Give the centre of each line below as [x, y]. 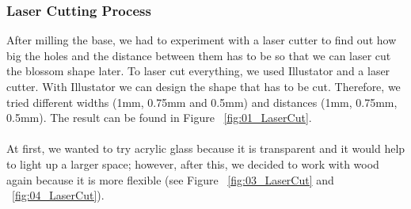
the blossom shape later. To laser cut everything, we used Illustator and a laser [198, 71]
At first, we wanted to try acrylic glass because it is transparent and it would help [206, 148]
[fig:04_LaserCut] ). [58, 195]
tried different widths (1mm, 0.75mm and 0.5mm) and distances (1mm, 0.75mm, [202, 102]
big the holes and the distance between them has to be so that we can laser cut [199, 55]
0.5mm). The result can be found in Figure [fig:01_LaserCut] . [159, 118]
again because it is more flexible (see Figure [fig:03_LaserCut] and [170, 179]
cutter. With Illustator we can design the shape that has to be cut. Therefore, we [204, 86]
